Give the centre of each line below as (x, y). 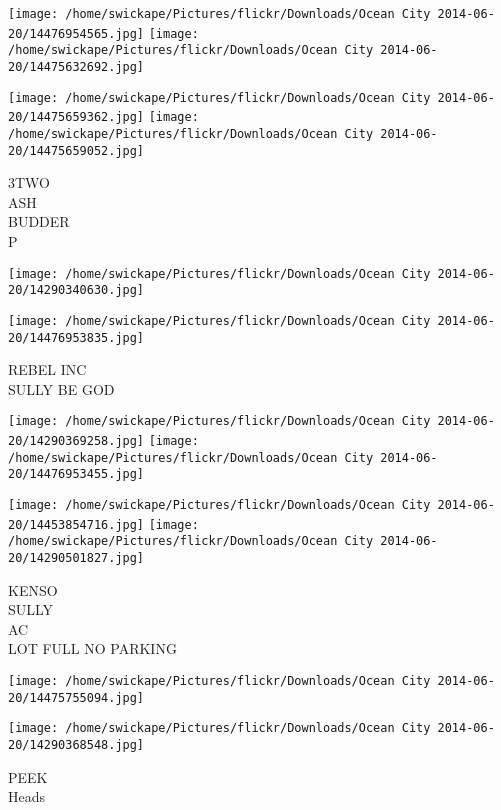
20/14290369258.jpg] (76, 441)
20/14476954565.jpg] (76, 33)
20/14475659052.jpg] (76, 150)
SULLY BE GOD (61, 388)
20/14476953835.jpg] (76, 337)
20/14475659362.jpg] (76, 117)
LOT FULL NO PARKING (92, 648)
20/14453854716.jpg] (76, 524)
